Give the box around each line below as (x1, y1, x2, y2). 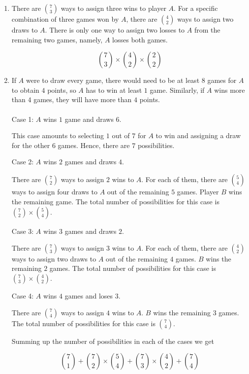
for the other (11, 140, 50, 150)
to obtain (11, 84, 39, 95)
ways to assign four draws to (11, 186, 97, 196)
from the (194, 25, 220, 35)
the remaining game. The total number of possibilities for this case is (11, 196, 219, 206)
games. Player (177, 186, 219, 196)
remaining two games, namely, (11, 34, 103, 44)
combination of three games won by (11, 14, 119, 24)
